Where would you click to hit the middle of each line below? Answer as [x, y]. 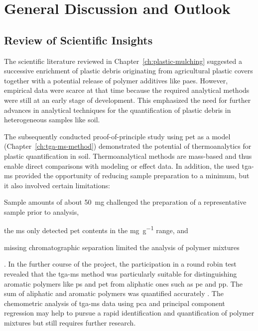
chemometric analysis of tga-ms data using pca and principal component [115, 303]
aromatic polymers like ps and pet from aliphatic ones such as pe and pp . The [123, 283]
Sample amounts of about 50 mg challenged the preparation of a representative [125, 202]
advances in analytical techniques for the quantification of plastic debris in [118, 110]
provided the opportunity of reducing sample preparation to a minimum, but [132, 175]
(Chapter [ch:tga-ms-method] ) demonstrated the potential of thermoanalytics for [128, 146]
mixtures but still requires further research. [70, 322]
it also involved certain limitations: [57, 185]
